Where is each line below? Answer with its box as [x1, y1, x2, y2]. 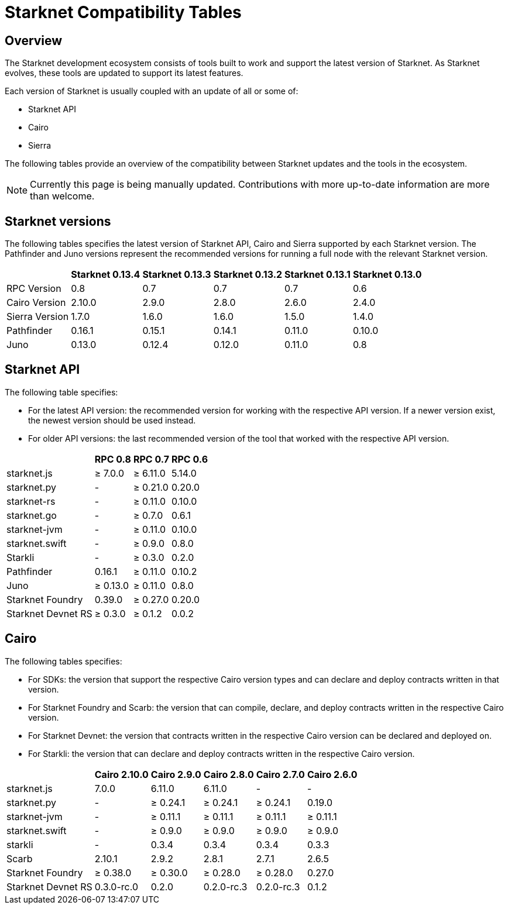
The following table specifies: [5, 387, 118, 397]
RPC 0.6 [171, 453, 208, 465]
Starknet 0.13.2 [213, 268, 283, 281]
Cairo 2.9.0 [150, 768, 201, 780]
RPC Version [6, 283, 61, 295]
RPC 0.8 [94, 453, 131, 465]
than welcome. [30, 190, 95, 202]
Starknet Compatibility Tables [5, 2, 242, 22]
